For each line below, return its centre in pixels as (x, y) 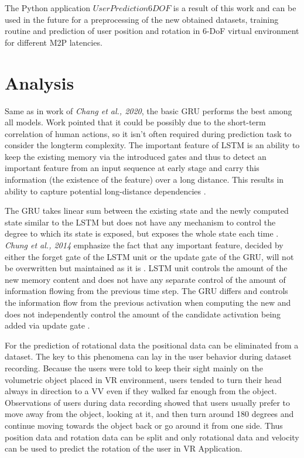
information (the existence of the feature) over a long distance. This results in (144, 180)
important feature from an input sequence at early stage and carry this (132, 168)
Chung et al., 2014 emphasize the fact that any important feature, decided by (144, 245)
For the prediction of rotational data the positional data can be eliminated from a (152, 345)
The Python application (48, 8)
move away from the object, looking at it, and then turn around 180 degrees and (149, 414)
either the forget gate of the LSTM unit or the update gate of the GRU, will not (149, 256)
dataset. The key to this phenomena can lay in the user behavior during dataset (148, 356)
